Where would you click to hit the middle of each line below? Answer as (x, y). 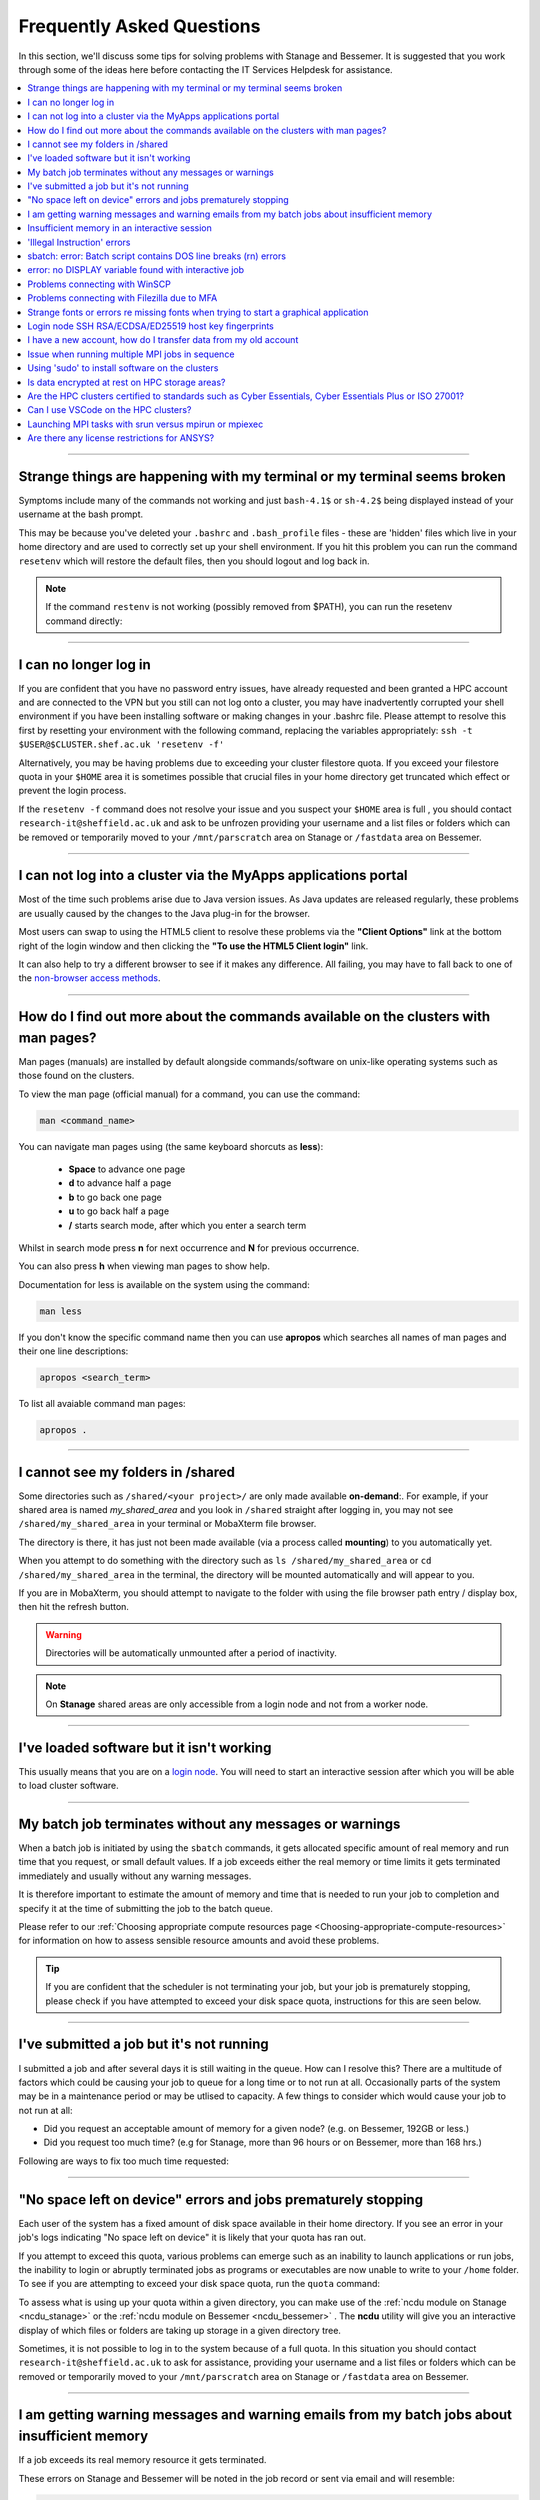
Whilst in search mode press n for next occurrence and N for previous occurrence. (189, 1248)
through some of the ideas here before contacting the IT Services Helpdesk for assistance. (206, 69)
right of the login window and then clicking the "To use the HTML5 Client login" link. (193, 946)
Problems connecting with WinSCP (99, 284)
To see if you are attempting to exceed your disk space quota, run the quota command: (199, 2284)
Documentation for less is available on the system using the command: (164, 1284)
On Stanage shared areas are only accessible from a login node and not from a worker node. (237, 1704)
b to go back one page (115, 1197)
